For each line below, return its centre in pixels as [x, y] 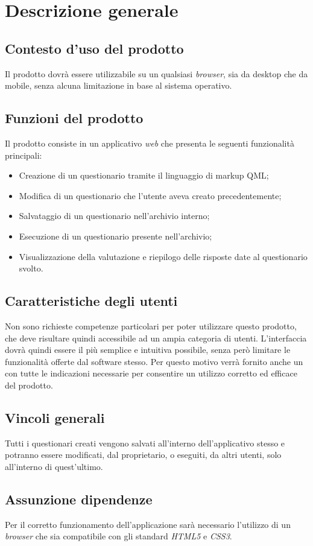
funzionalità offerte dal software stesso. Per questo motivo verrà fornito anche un [154, 361]
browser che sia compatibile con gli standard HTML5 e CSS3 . [119, 536]
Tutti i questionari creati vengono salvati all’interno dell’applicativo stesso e [145, 443]
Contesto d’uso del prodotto [94, 48]
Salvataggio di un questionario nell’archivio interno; [114, 216]
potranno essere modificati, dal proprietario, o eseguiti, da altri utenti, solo [143, 455]
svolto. [31, 268]
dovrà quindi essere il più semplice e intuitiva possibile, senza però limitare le [148, 350]
